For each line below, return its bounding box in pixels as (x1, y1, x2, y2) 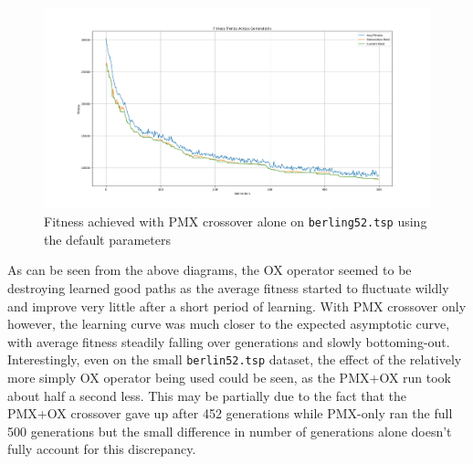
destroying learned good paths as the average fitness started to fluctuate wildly (7, 278, 449, 297)
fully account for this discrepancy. (7, 439, 196, 459)
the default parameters (44, 229, 171, 248)
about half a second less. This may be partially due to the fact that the (7, 385, 407, 405)
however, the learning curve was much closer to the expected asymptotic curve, (7, 314, 450, 333)
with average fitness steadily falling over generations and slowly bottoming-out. (7, 332, 450, 351)
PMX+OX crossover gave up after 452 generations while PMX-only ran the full (7, 404, 453, 423)
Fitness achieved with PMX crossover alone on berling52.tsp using (44, 212, 427, 231)
